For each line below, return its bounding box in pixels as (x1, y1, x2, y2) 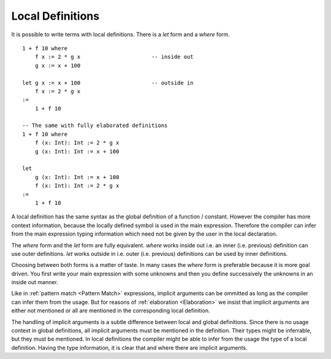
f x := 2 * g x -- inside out (34, 53, 194, 61)
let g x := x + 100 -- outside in (22, 79, 194, 86)
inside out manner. (11, 279, 58, 286)
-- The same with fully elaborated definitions (22, 122, 168, 129)
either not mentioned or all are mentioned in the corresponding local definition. (11, 307, 210, 314)
